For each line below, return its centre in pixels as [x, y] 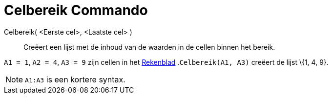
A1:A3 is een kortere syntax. [75, 79]
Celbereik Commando [76, 10]
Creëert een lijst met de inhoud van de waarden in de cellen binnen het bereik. [149, 47]
